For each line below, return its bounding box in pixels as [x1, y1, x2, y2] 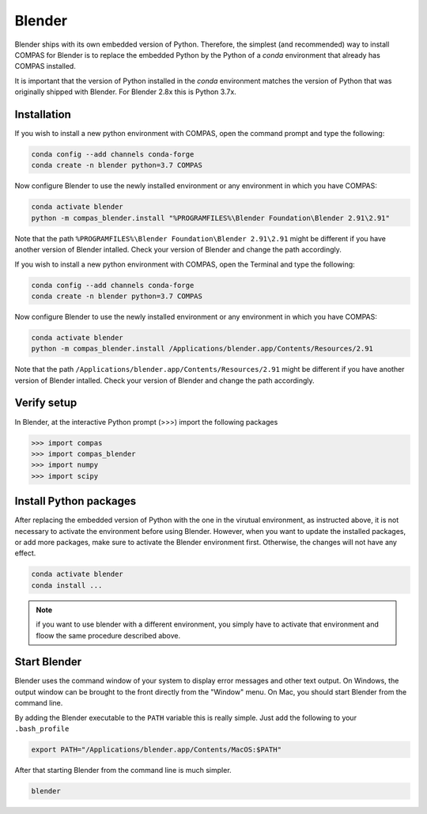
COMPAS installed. [14, 62, 77, 71]
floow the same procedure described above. [36, 630, 181, 640]
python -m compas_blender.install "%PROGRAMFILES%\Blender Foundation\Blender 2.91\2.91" [31, 214, 391, 222]
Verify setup [14, 396, 77, 410]
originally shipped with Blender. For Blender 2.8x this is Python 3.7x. [14, 87, 236, 97]
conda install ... [31, 581, 103, 589]
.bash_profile [14, 724, 70, 733]
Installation [14, 108, 71, 121]
